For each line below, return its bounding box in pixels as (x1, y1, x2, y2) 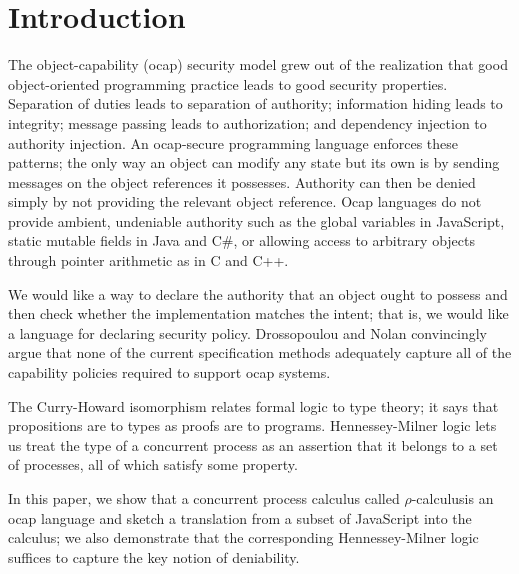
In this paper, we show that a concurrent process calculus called (8, 488, 400, 508)
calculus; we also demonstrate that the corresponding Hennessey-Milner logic (8, 527, 479, 548)
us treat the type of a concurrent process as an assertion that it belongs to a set (8, 434, 498, 455)
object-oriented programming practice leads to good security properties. (8, 73, 448, 94)
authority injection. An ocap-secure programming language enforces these (8, 132, 458, 153)
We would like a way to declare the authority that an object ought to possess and (8, 283, 508, 304)
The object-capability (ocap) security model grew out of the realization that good (8, 54, 508, 75)
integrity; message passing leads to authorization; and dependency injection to (8, 112, 487, 133)
